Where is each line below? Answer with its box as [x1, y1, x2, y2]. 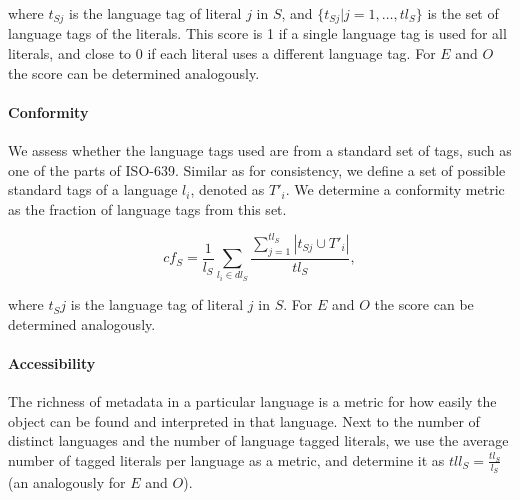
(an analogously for [8, 472, 126, 493]
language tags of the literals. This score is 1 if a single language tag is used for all [8, 23, 507, 44]
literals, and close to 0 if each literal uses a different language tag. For [8, 43, 436, 64]
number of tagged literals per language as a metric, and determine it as [8, 449, 445, 470]
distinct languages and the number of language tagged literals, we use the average [8, 430, 509, 451]
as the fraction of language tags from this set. [8, 198, 287, 219]
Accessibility [8, 352, 96, 373]
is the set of [427, 3, 499, 23]
